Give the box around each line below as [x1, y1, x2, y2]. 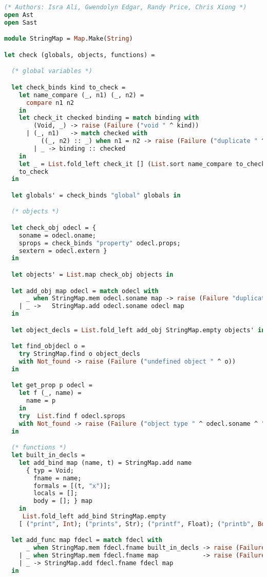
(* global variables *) [11, 67, 92, 75]
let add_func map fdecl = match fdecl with [11, 536, 162, 544]
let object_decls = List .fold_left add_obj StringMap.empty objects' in [11, 326, 265, 334]
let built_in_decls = [11, 452, 85, 459]
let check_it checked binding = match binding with [18, 114, 199, 122]
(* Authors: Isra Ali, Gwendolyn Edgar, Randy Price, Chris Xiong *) [4, 4, 247, 11]
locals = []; [33, 490, 78, 497]
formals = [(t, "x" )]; [33, 482, 111, 490]
